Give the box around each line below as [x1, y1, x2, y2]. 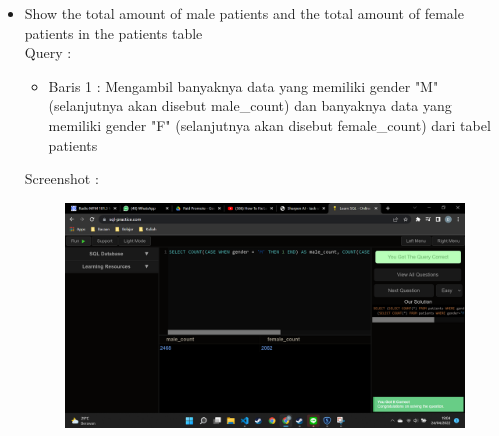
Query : [24, 42, 72, 63]
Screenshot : [24, 168, 99, 189]
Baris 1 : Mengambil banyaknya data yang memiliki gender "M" [48, 75, 439, 96]
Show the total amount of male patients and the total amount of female [24, 3, 464, 23]
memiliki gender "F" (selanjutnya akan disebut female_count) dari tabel [48, 114, 491, 135]
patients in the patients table [24, 22, 203, 43]
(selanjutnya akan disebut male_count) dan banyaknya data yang [48, 95, 452, 116]
